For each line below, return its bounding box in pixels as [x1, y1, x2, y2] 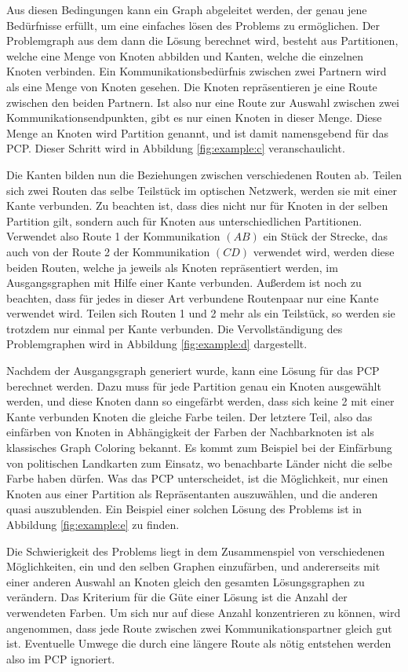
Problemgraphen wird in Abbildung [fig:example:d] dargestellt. [6, 336, 308, 352]
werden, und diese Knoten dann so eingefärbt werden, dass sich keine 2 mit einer [6, 393, 395, 409]
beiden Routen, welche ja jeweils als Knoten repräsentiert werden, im [6, 259, 338, 275]
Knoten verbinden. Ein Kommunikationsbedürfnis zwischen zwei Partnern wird [6, 63, 387, 79]
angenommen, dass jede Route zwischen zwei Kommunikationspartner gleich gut [6, 619, 392, 636]
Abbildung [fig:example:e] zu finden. [6, 516, 180, 532]
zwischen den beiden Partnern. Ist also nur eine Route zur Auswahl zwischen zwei [6, 94, 399, 110]
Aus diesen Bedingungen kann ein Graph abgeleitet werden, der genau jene [6, 2, 367, 17]
